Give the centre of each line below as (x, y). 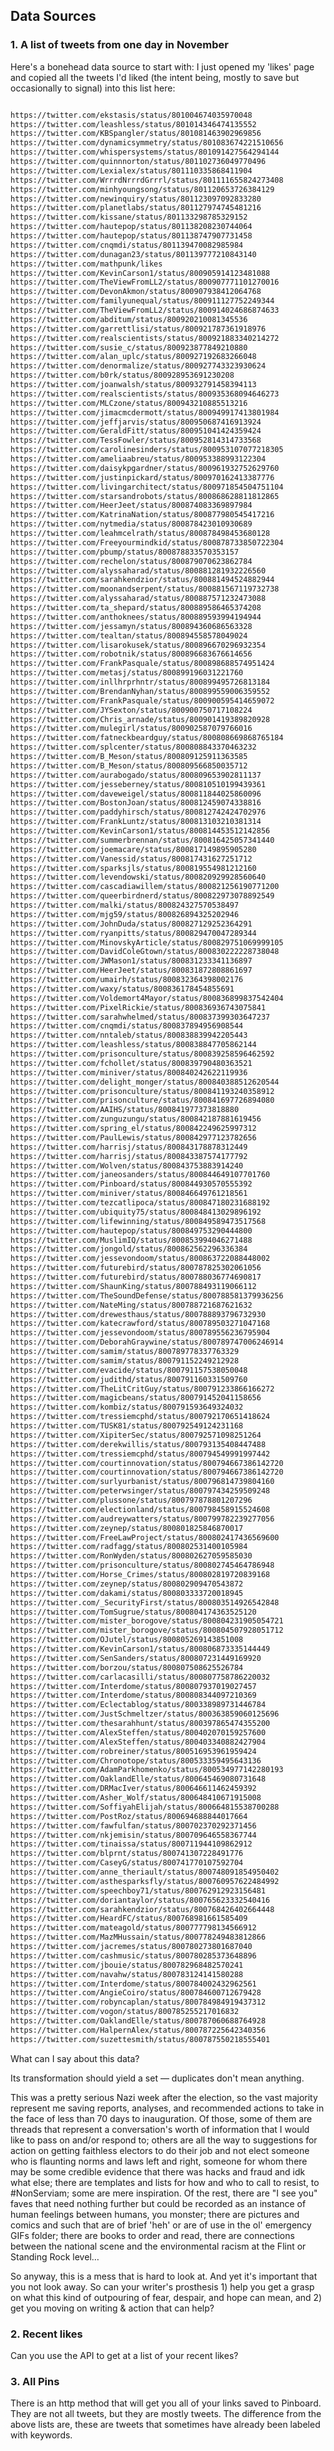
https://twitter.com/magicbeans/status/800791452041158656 (136, 1398)
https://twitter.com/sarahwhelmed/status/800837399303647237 (140, 1017)
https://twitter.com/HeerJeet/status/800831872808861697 (131, 970)
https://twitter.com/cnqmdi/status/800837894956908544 (127, 1026)
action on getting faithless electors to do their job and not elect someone (160, 2150)
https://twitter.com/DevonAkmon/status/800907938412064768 (136, 292)
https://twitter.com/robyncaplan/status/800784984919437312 (138, 2002)
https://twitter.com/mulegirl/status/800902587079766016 (131, 729)
